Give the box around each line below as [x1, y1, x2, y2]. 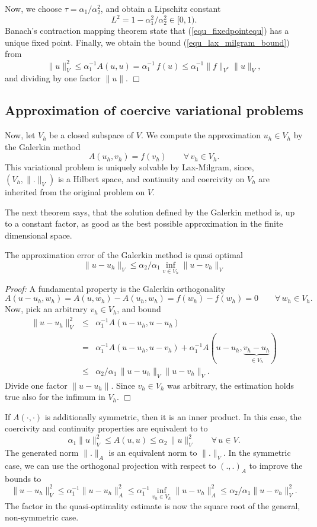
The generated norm [5, 446, 79, 459]
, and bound [117, 303, 161, 315]
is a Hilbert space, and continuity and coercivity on [57, 172, 245, 185]
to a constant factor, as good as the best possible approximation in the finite [5, 217, 283, 230]
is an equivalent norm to [108, 446, 197, 459]
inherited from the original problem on [5, 185, 145, 198]
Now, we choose [5, 2, 62, 14]
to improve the [249, 459, 303, 471]
